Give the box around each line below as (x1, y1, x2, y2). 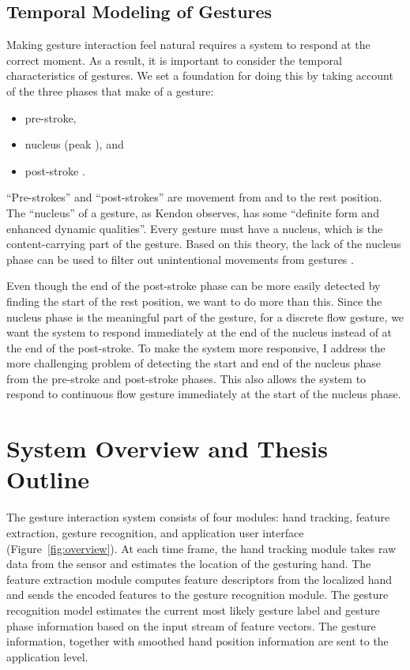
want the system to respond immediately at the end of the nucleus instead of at (6, 324, 393, 341)
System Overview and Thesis (6, 432, 328, 465)
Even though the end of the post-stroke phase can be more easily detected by (6, 277, 381, 294)
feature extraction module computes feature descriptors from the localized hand (6, 570, 393, 587)
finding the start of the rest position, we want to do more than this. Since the (6, 292, 382, 309)
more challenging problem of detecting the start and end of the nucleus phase (6, 355, 382, 371)
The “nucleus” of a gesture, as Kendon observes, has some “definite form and (6, 204, 379, 220)
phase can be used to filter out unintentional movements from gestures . (6, 250, 354, 267)
